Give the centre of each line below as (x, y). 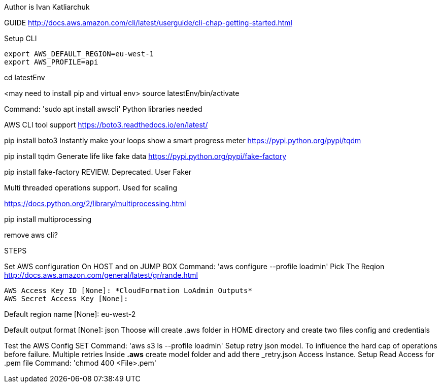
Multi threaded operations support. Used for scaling (91, 188)
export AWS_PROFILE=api (51, 62)
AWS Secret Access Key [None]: (66, 299)
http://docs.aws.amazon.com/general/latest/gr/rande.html (101, 275)
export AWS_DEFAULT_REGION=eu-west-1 (79, 54)
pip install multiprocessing (48, 219)
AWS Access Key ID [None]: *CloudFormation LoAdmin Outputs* (128, 291)
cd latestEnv (25, 77)
